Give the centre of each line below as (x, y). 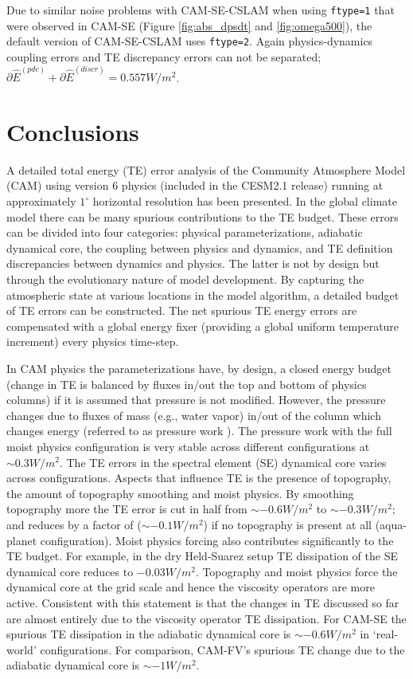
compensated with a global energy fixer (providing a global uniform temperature (203, 326)
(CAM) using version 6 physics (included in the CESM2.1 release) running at (195, 185)
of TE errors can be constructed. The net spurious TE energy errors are (182, 310)
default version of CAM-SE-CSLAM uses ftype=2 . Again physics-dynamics (190, 41)
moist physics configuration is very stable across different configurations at (188, 446)
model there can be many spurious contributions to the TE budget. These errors (203, 216)
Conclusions (73, 131)
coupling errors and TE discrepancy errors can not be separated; (164, 56)
